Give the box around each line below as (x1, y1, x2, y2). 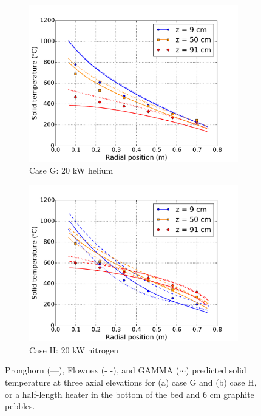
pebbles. (5, 400, 35, 412)
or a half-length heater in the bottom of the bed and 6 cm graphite (5, 387, 254, 400)
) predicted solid (186, 364, 246, 377)
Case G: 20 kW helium (29, 163, 114, 176)
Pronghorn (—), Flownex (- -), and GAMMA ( (5, 364, 180, 377)
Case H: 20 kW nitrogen (29, 343, 119, 356)
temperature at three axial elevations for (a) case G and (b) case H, (5, 375, 257, 388)
